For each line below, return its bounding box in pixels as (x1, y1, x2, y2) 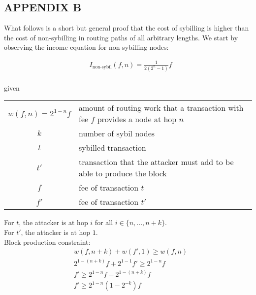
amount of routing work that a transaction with (79, 102, 244, 114)
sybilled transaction (79, 142, 146, 154)
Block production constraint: (4, 236, 91, 247)
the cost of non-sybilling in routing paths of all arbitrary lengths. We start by (4, 32, 238, 42)
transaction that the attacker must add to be (79, 156, 234, 168)
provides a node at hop (97, 113, 177, 125)
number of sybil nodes (79, 128, 155, 139)
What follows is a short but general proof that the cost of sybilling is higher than (4, 23, 249, 33)
